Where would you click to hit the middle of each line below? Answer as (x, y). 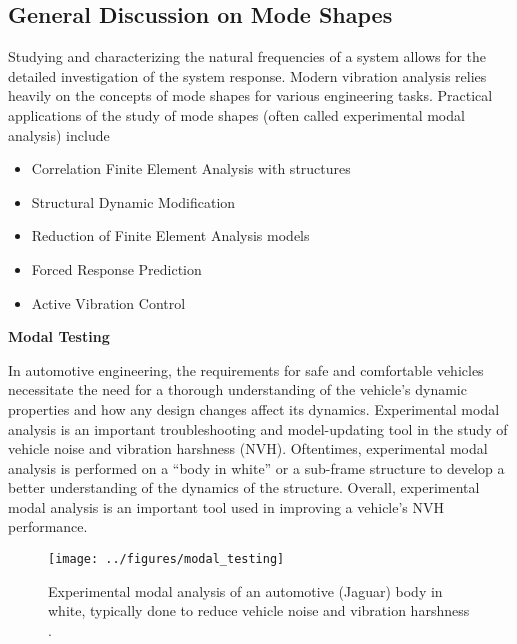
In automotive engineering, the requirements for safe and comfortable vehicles (246, 369)
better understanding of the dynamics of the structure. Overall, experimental (244, 487)
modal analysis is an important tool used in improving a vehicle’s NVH (226, 506)
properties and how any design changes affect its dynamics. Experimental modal (254, 408)
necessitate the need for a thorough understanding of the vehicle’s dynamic (237, 389)
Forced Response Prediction (116, 268)
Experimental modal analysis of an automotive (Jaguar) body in (245, 590)
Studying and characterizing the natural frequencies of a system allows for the (247, 56)
